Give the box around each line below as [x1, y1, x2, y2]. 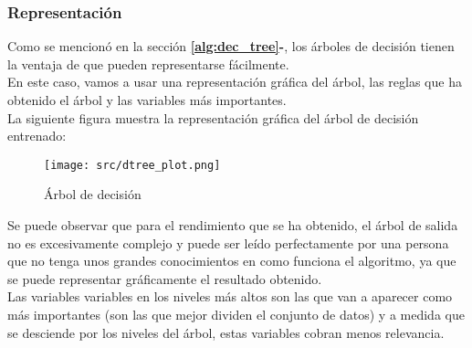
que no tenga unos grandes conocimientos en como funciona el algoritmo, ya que [7, 251, 456, 270]
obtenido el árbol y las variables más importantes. [7, 90, 287, 109]
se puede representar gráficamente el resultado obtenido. [7, 269, 322, 288]
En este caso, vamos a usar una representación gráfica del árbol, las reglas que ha [7, 72, 462, 91]
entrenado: [7, 126, 67, 145]
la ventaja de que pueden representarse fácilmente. [7, 54, 289, 73]
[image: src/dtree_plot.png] [44, 158, 221, 172]
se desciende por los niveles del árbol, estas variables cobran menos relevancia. [7, 322, 445, 342]
